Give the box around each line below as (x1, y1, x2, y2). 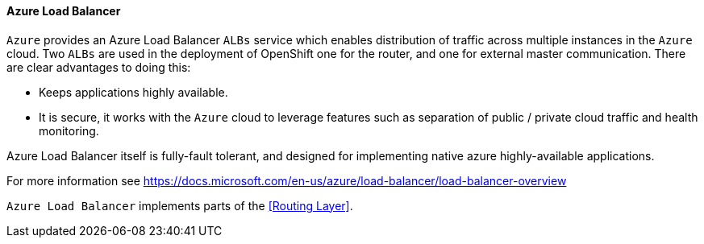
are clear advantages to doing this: (6, 60, 191, 74)
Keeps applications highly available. (39, 85, 228, 99)
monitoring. (39, 123, 99, 138)
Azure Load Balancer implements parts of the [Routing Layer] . (6, 198, 353, 213)
